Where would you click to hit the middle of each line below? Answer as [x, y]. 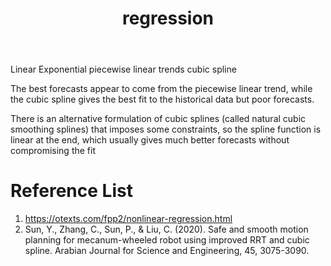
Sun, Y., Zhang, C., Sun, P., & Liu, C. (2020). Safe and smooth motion [166, 229]
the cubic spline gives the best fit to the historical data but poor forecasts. [162, 99]
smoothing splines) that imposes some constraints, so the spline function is [166, 129]
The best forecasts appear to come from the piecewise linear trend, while [161, 89]
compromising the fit [53, 151]
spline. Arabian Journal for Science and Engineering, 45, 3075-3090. [167, 251]
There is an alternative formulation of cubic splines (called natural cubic [158, 119]
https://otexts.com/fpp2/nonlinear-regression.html [128, 219]
